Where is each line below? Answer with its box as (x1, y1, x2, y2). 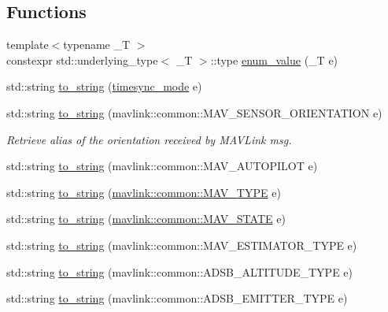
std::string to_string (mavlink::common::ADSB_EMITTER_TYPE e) (6, 290, 348, 306)
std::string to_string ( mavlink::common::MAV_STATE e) (6, 210, 286, 227)
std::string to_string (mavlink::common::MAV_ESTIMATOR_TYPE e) (6, 236, 357, 253)
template (6, 36, 49, 53)
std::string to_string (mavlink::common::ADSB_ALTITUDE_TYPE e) (6, 263, 353, 280)
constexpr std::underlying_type (6, 51, 158, 68)
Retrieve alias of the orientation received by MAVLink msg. (6, 131, 292, 147)
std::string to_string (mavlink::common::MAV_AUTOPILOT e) (6, 158, 318, 174)
